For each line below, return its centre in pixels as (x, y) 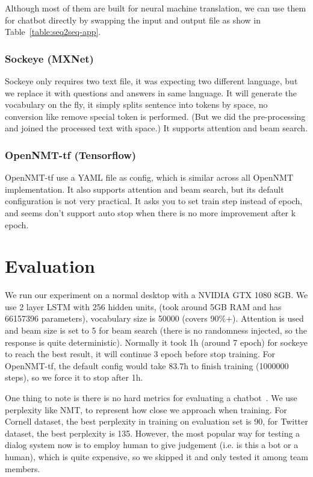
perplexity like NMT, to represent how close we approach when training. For (146, 409)
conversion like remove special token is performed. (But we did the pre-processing (155, 116)
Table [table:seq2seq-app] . (53, 32)
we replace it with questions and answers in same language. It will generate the (151, 92)
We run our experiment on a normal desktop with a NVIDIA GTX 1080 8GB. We (156, 295)
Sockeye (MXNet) (49, 58)
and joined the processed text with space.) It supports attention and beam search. (156, 128)
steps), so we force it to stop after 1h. (74, 377)
